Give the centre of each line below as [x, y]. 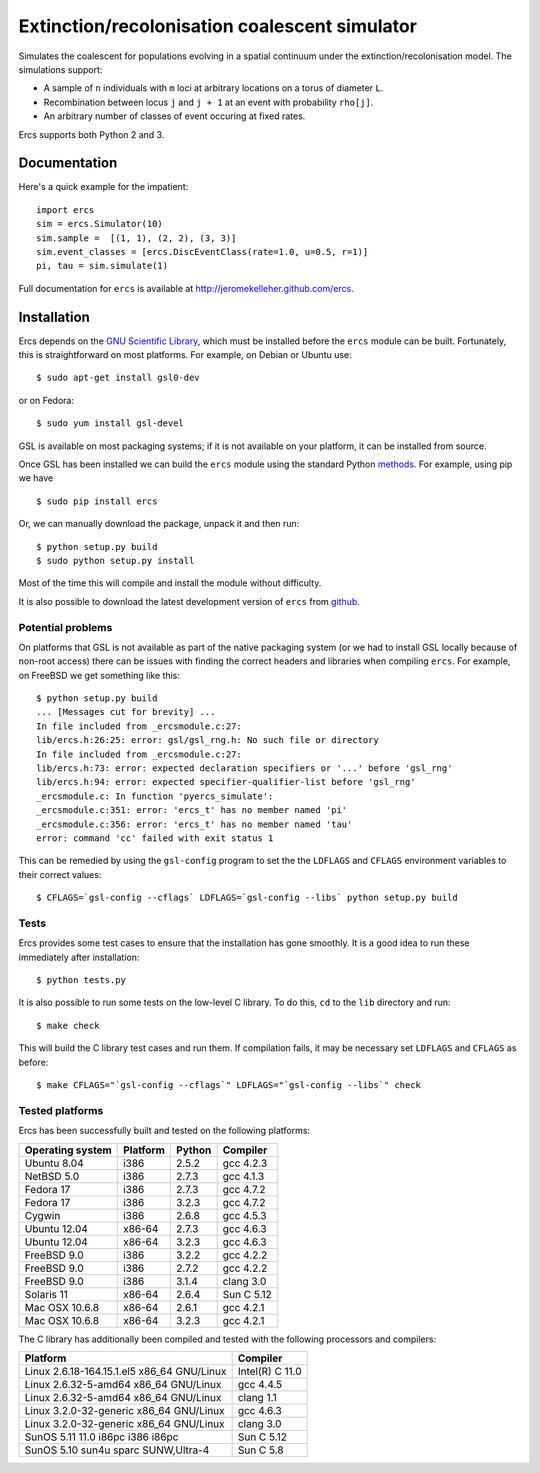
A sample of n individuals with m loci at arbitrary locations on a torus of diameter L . [213, 88]
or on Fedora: [46, 400]
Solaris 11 [46, 1294]
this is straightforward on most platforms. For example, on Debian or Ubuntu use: [185, 355]
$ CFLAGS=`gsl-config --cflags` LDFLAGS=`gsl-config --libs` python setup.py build [247, 898]
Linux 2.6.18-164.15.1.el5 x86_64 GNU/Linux [125, 1371]
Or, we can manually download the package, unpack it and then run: [159, 524]
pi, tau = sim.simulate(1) [102, 266]
